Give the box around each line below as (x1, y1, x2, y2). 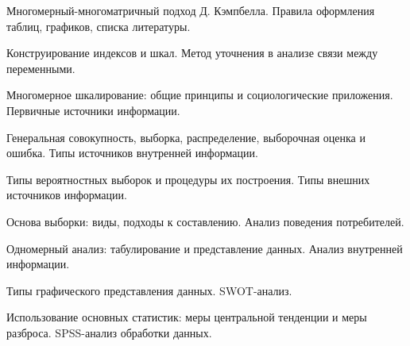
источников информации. (6, 186, 127, 203)
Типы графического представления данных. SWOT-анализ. (6, 282, 292, 298)
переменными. (6, 60, 75, 76)
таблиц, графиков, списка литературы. (6, 17, 191, 34)
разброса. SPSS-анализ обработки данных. (6, 324, 212, 340)
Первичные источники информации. (6, 102, 180, 118)
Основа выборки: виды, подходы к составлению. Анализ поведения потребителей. (6, 213, 404, 229)
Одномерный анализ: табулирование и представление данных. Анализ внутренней (6, 240, 403, 256)
